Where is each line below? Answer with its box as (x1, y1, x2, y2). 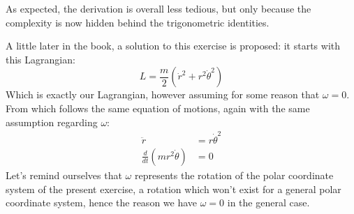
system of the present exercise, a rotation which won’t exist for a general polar (6, 181, 341, 196)
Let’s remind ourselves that (6, 167, 122, 182)
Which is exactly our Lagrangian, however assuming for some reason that (6, 87, 320, 102)
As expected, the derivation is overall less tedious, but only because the (6, 1, 311, 15)
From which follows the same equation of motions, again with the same (6, 100, 310, 115)
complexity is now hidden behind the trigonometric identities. (6, 15, 270, 29)
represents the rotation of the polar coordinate (134, 167, 334, 182)
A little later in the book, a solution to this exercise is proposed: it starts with (6, 38, 341, 53)
